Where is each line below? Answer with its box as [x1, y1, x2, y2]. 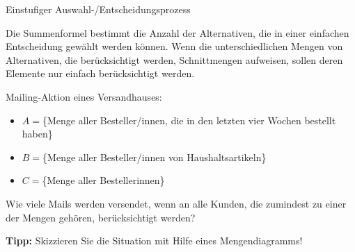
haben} [22, 126, 53, 141]
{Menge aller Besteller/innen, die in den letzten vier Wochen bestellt [42, 112, 336, 127]
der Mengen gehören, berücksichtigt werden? [6, 210, 196, 224]
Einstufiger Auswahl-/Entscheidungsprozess [6, 2, 191, 16]
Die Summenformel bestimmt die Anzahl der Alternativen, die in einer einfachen [6, 25, 349, 40]
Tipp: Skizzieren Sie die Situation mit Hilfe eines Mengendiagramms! [6, 233, 303, 248]
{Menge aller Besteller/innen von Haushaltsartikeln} [42, 149, 267, 164]
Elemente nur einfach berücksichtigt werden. [6, 66, 195, 81]
